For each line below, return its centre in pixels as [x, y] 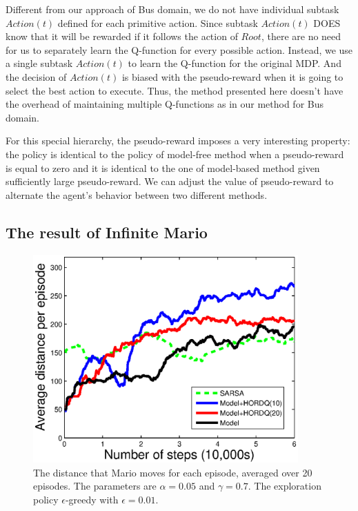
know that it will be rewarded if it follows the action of [122, 36]
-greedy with [92, 499]
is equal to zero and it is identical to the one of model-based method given [163, 167]
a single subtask [39, 63]
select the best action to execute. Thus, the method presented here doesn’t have [175, 90]
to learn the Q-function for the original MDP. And [235, 63]
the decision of [36, 76]
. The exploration [285, 486]
